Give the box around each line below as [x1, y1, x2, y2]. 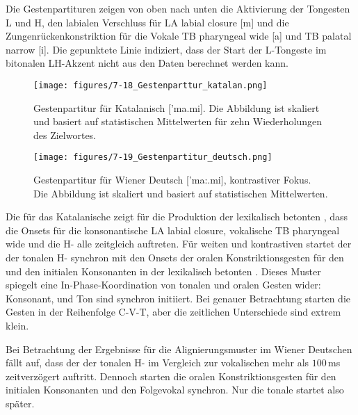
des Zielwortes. [33, 127, 97, 142]
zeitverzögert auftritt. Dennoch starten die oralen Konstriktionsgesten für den [6, 368, 336, 383]
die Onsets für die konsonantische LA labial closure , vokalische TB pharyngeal [6, 222, 340, 237]
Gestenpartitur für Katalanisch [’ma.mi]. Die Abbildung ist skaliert [33, 100, 320, 115]
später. [6, 396, 35, 410]
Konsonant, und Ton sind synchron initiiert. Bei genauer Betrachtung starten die [6, 291, 350, 305]
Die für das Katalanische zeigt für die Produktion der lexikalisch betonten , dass [6, 209, 348, 224]
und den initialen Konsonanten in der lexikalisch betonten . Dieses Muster [6, 263, 321, 278]
